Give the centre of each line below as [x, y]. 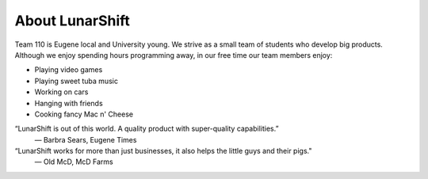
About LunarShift [73, 21]
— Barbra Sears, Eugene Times [86, 139]
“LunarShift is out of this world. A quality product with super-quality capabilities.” [147, 129]
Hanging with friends [69, 103]
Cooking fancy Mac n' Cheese [84, 114]
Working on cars [61, 92]
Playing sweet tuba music [76, 81]
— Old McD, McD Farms [74, 162]
